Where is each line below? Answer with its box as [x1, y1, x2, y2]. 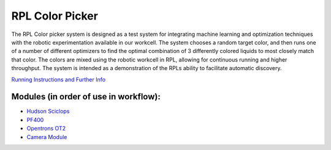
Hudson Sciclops [26, 107, 70, 115]
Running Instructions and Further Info [11, 76, 106, 83]
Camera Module [26, 133, 67, 140]
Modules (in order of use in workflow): [11, 91, 161, 102]
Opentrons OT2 [26, 125, 66, 132]
